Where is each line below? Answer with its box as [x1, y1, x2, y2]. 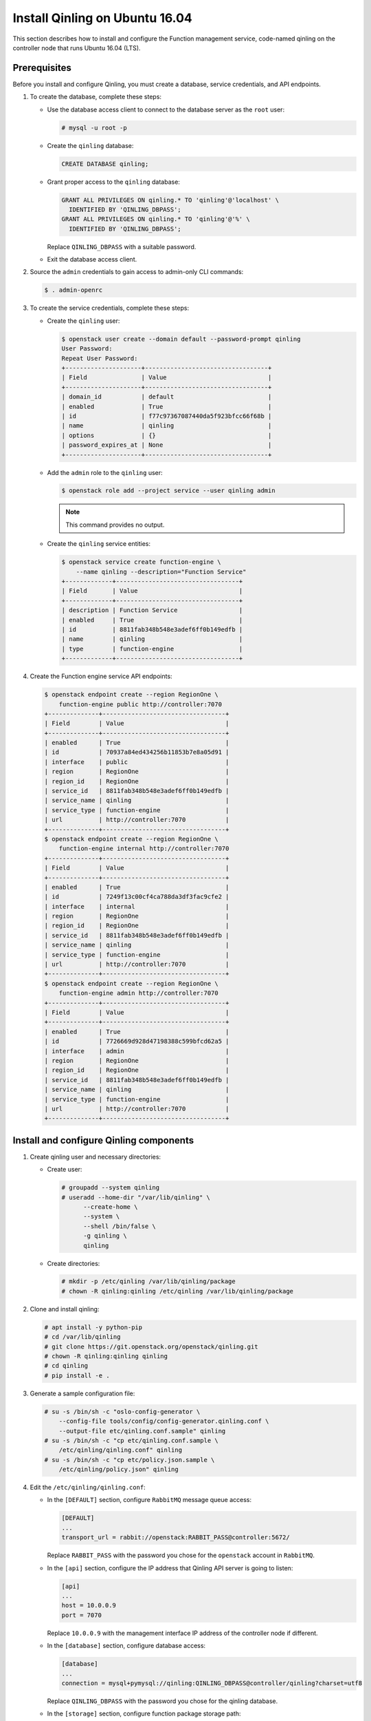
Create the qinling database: [47, 141, 134, 149]
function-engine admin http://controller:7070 [58, 989, 219, 997]
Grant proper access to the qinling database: [47, 178, 180, 186]
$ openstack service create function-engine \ [61, 558, 221, 566]
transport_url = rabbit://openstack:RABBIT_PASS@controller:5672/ [61, 1534, 290, 1541]
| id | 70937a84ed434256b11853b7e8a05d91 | [44, 748, 229, 757]
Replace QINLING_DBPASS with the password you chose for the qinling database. [47, 1697, 278, 1705]
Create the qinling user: [47, 317, 120, 325]
